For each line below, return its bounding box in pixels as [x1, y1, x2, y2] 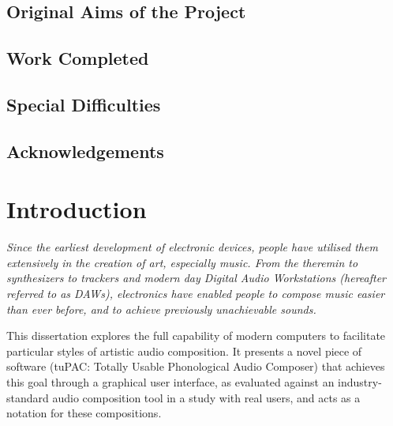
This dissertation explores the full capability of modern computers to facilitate [6, 327, 386, 344]
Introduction [6, 193, 147, 225]
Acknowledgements [6, 138, 164, 163]
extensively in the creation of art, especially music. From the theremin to [6, 254, 358, 270]
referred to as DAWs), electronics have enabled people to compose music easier [6, 285, 385, 302]
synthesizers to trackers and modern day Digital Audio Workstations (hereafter [6, 270, 386, 286]
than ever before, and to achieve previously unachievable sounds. [6, 300, 316, 317]
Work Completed [6, 46, 149, 70]
